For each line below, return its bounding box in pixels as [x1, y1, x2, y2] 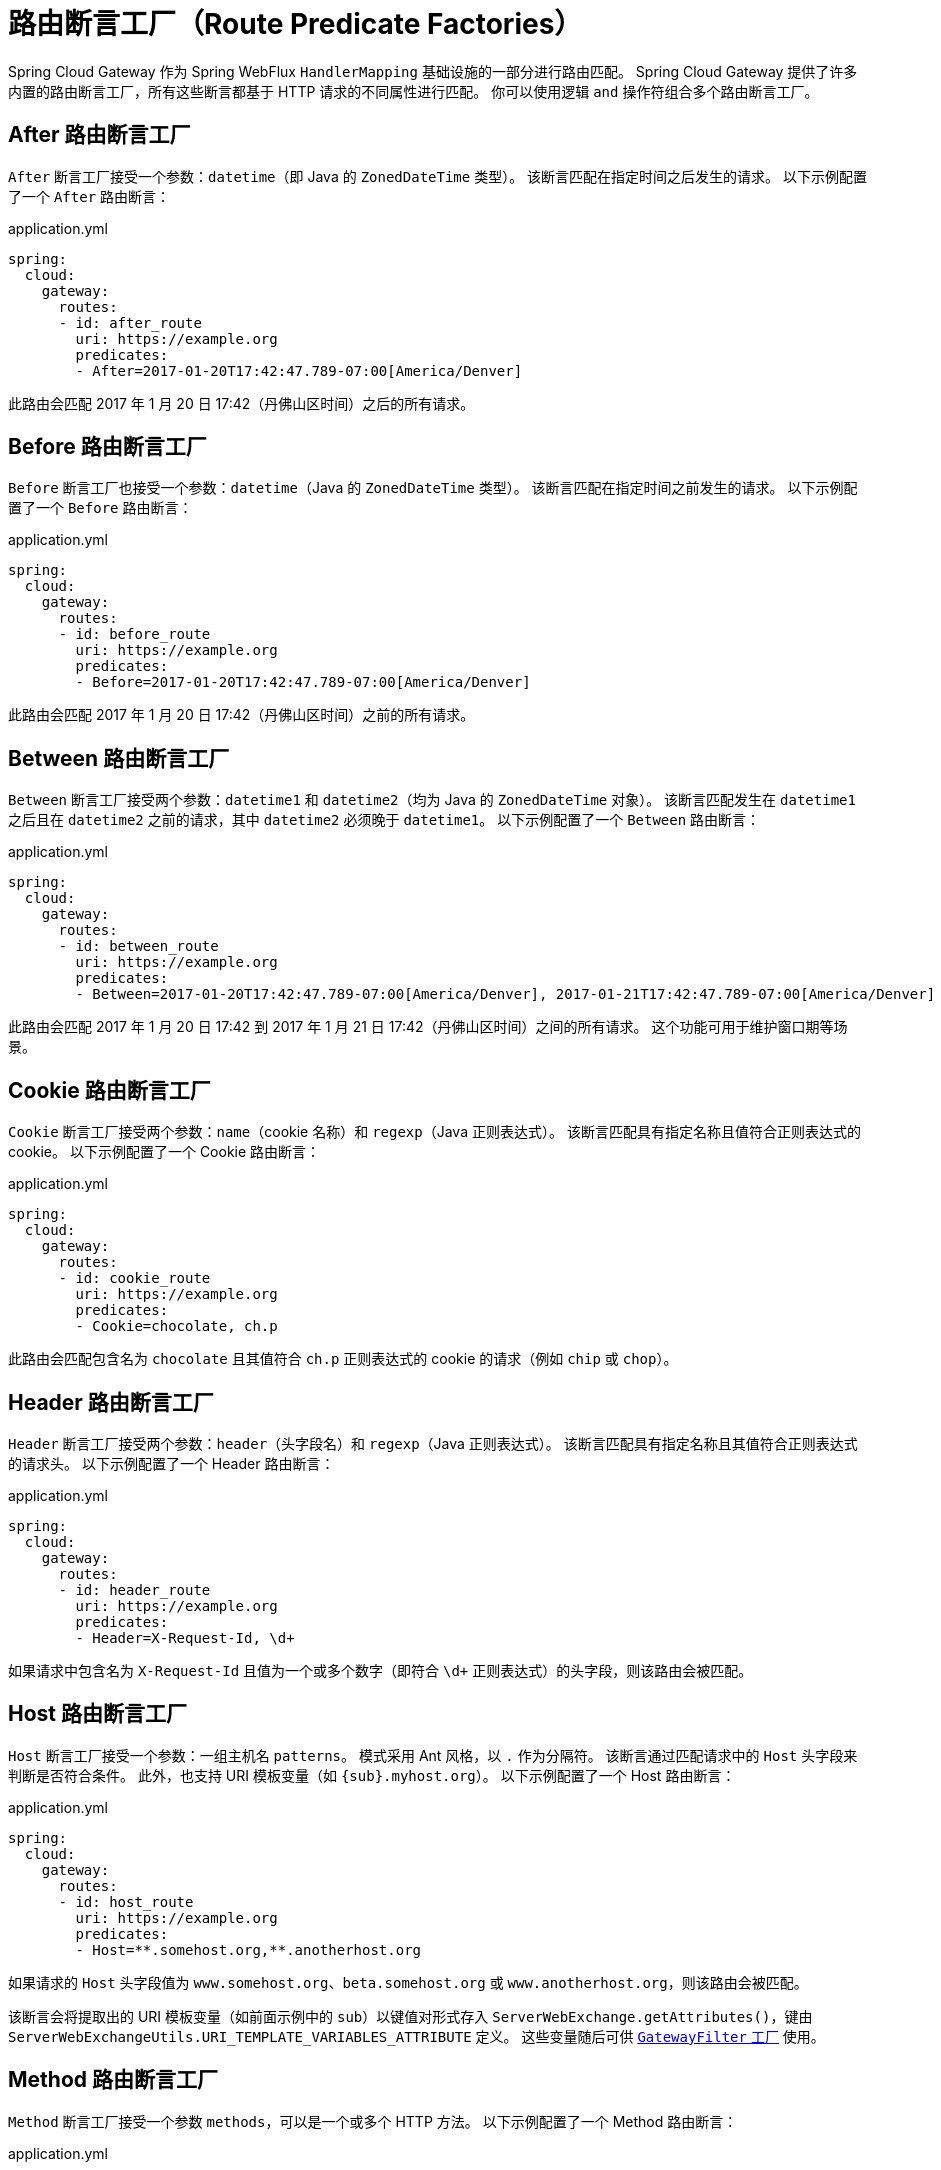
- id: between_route [58, 938, 219, 955]
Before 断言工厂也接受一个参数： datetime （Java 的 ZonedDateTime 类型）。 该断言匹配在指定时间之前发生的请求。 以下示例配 [8, 479, 858, 497]
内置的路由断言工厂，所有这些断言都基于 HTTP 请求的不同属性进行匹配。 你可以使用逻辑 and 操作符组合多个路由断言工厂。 [8, 82, 819, 100]
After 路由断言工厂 [8, 122, 191, 148]
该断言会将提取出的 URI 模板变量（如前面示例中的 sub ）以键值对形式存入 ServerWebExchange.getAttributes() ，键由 [8, 2007, 813, 2025]
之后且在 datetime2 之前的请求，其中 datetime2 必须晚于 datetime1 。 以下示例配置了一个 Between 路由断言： [8, 811, 761, 829]
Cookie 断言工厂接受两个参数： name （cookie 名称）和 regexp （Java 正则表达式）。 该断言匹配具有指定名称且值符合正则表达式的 [8, 1123, 861, 1141]
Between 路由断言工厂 [8, 745, 230, 771]
